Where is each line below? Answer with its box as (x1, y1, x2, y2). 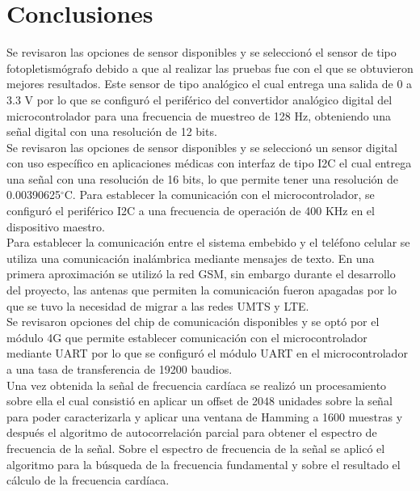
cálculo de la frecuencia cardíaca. (6, 472, 170, 489)
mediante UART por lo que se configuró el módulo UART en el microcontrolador (6, 345, 408, 362)
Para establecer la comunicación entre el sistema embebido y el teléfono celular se (6, 234, 410, 251)
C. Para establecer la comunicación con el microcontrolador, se (64, 186, 375, 203)
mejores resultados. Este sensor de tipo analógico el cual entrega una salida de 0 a (6, 75, 413, 92)
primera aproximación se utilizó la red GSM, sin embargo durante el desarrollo (6, 265, 396, 282)
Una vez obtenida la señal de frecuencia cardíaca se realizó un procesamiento (6, 376, 387, 393)
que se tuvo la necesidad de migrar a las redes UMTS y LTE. (6, 297, 309, 314)
